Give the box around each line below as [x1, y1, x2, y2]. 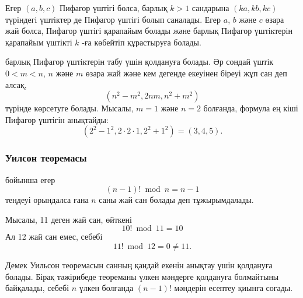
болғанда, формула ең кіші [203, 102, 298, 114]
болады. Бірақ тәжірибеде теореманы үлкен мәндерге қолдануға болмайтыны [5, 270, 279, 282]
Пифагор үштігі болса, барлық [60, 2, 168, 13]
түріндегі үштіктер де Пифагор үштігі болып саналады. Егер [5, 13, 221, 25]
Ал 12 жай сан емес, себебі [5, 230, 103, 243]
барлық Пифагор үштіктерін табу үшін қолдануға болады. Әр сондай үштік [5, 55, 274, 68]
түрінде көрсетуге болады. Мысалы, [5, 102, 134, 114]
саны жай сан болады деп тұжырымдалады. [99, 194, 254, 206]
